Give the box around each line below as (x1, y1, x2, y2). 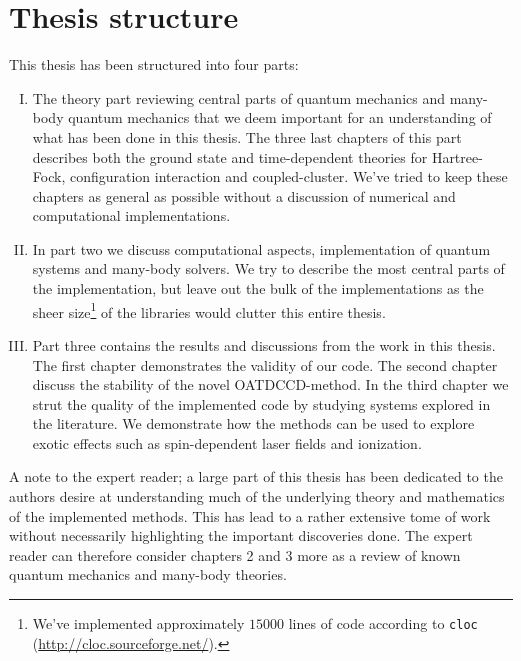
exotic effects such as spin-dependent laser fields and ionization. (32, 432, 422, 453)
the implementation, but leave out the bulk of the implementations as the (32, 278, 484, 299)
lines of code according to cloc (288, 613, 478, 634)
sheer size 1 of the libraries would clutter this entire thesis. (32, 298, 386, 322)
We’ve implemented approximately (32, 613, 245, 634)
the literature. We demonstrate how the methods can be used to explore (32, 413, 475, 434)
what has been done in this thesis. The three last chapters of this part (32, 126, 462, 147)
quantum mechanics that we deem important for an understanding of (68, 107, 492, 128)
